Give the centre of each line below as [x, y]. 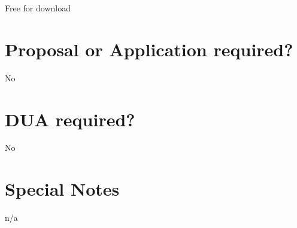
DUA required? [70, 119]
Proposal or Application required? [149, 49]
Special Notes [62, 189]
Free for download [38, 8]
